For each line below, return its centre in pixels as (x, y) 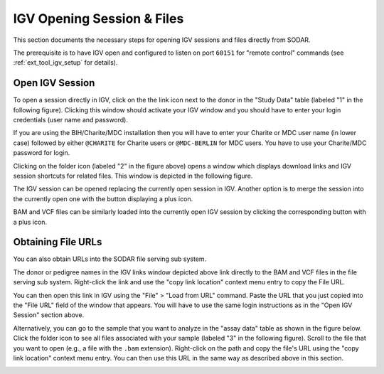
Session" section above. (49, 315)
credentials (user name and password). (70, 120)
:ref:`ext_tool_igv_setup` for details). (65, 63)
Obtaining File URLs (58, 242)
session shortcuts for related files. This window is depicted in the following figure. (133, 176)
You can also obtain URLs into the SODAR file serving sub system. (110, 259)
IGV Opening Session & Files (98, 18)
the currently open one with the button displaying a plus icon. (103, 198)
